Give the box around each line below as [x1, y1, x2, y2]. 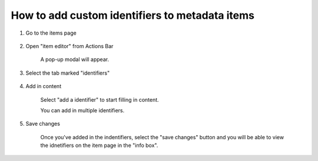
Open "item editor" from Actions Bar [25, 42, 114, 49]
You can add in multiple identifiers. [40, 106, 125, 114]
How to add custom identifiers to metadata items [11, 9, 254, 22]
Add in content [25, 83, 62, 90]
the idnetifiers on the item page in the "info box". [40, 142, 158, 149]
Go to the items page [25, 29, 77, 36]
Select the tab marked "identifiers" [25, 69, 110, 76]
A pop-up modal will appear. [40, 56, 109, 63]
